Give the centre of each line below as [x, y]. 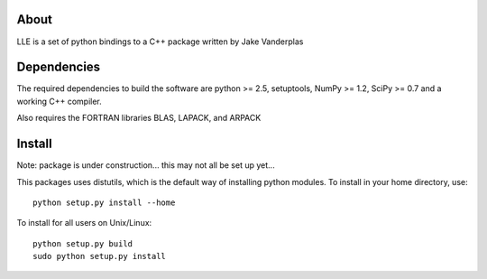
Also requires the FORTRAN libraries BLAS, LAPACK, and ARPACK [139, 118]
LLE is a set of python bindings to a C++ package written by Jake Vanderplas [160, 42]
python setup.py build [83, 243]
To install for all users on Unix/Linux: [84, 223]
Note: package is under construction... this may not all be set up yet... [146, 165]
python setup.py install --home [104, 202]
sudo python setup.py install [100, 256]
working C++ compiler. [60, 101]
